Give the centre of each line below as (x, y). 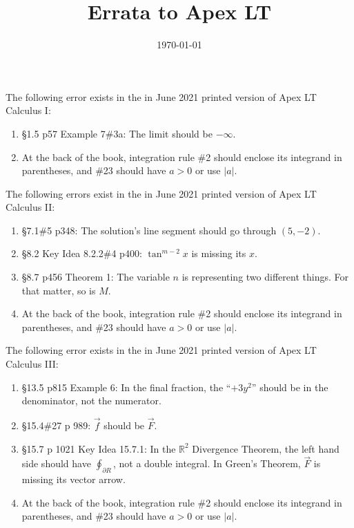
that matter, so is (59, 290)
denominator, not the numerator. (91, 400)
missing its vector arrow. (73, 479)
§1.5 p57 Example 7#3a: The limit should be (117, 133)
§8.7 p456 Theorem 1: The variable (96, 277)
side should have (56, 463)
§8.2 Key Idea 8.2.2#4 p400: (82, 253)
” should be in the (290, 387)
